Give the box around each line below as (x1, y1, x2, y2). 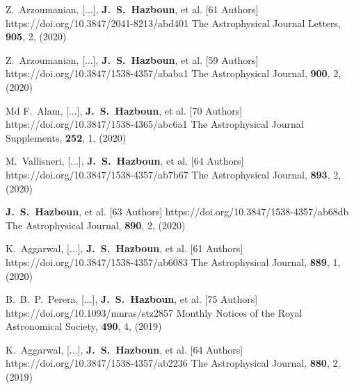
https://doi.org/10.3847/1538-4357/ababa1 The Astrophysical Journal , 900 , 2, (6, 66, 341, 81)
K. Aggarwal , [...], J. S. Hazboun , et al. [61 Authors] (6, 241, 243, 256)
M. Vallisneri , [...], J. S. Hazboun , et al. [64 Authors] (6, 154, 244, 168)
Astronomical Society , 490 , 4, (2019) (6, 319, 162, 333)
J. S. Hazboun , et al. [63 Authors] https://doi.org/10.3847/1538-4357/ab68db (6, 204, 349, 219)
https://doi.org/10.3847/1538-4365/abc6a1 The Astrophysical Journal (6, 117, 304, 131)
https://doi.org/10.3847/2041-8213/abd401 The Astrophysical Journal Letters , (6, 15, 341, 30)
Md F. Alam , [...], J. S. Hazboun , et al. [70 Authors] (6, 103, 243, 117)
